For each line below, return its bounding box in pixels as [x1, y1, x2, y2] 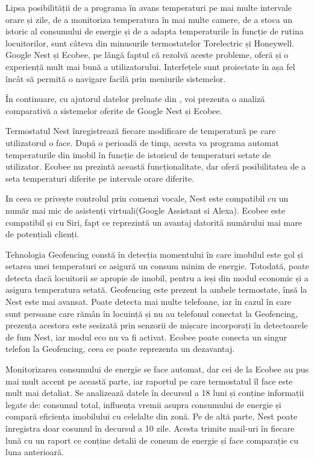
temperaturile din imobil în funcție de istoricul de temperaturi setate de [5, 148, 271, 161]
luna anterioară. [5, 446, 64, 458]
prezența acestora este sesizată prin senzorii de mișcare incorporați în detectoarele [5, 319, 308, 331]
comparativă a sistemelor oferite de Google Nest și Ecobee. [5, 104, 222, 117]
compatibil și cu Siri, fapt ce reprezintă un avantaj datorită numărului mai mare [5, 216, 302, 228]
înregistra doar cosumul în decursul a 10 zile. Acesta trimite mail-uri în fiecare [5, 422, 295, 434]
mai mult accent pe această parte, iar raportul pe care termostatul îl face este [5, 374, 293, 387]
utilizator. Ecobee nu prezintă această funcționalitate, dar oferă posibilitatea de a [5, 160, 306, 173]
